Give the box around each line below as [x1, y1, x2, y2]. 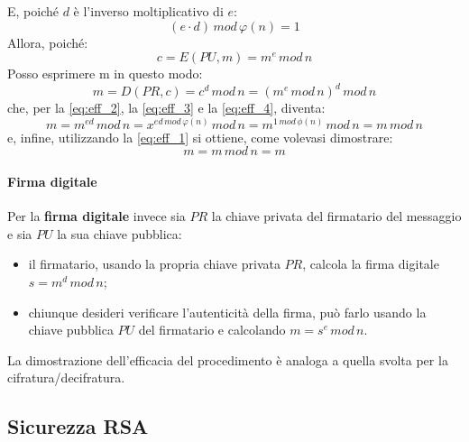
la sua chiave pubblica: [57, 224, 182, 243]
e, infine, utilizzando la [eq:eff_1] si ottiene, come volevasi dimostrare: [7, 127, 393, 146]
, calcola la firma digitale [302, 254, 439, 273]
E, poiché [7, 2, 59, 20]
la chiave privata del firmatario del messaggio [211, 207, 462, 226]
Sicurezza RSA [7, 412, 149, 440]
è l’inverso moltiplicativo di [73, 2, 224, 20]
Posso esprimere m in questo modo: [7, 64, 203, 83]
